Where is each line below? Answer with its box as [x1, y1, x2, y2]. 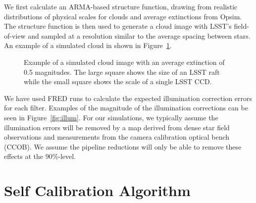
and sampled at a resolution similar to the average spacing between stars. [28, 30, 251, 41]
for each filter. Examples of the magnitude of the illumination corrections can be [4, 102, 248, 113]
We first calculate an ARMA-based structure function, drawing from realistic [4, 1, 238, 11]
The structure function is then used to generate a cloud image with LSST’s [4, 21, 232, 31]
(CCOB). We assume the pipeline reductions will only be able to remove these [4, 141, 242, 152]
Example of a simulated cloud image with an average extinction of [24, 56, 225, 67]
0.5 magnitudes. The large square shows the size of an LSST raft [24, 66, 220, 77]
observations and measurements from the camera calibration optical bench [4, 132, 230, 142]
